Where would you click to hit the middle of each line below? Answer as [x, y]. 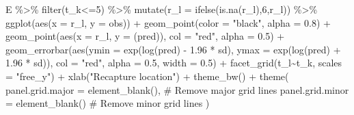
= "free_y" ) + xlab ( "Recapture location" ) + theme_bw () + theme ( [147, 76]
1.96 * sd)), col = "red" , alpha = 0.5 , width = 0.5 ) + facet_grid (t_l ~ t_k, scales [174, 63]
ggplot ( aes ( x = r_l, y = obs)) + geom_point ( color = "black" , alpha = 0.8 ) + [168, 22]
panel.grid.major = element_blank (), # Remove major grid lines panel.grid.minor [177, 89]
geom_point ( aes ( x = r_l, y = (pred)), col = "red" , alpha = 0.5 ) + [145, 36]
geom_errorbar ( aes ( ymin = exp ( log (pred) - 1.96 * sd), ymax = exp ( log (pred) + [173, 49]
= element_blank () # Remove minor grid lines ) [108, 103]
